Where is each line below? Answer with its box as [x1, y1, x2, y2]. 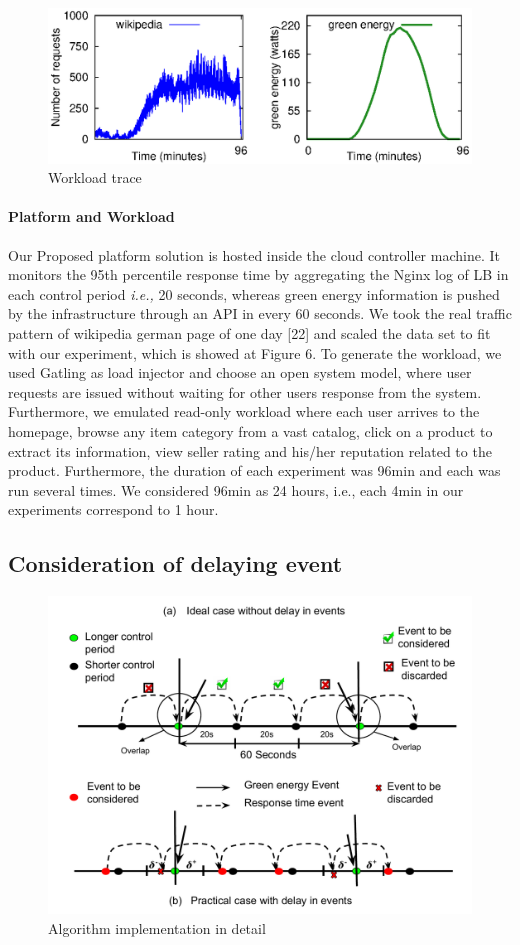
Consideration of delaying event [8, 548, 343, 579]
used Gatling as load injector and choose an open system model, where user [8, 362, 472, 383]
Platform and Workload [8, 206, 175, 227]
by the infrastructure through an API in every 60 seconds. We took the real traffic [8, 303, 512, 324]
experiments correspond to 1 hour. [8, 499, 219, 520]
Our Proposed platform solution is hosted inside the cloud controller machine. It [8, 244, 500, 265]
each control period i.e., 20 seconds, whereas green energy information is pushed [8, 283, 500, 304]
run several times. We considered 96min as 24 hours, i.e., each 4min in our [8, 479, 464, 500]
